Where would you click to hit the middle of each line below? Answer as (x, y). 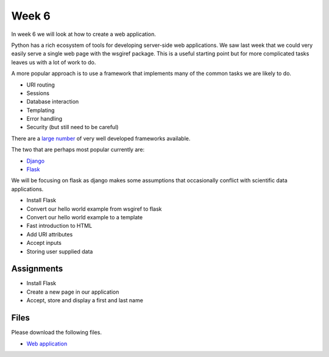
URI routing (41, 85)
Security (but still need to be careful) (73, 127)
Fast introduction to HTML (59, 226)
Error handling (44, 119)
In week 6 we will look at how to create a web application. (84, 34)
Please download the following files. (56, 333)
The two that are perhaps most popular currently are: (78, 150)
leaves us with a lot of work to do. (54, 62)
